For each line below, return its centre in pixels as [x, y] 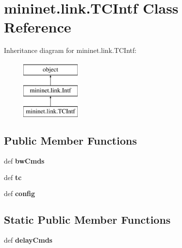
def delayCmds [28, 240]
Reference [38, 27]
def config [20, 193]
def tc [13, 177]
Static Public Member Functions [87, 220]
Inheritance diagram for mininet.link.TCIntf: [70, 50]
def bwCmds [24, 161]
